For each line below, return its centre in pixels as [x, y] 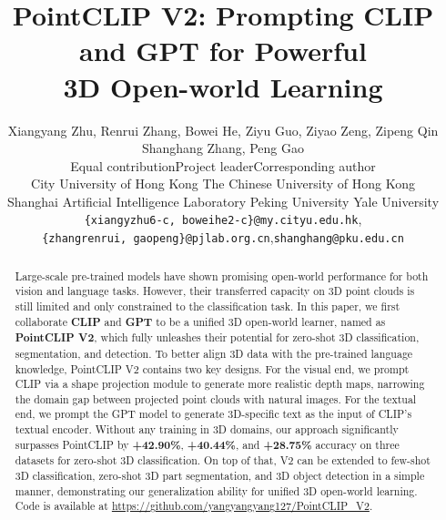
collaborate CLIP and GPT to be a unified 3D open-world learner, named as [200, 321]
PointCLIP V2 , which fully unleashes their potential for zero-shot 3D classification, [217, 338]
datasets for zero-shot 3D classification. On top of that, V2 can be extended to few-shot [223, 460]
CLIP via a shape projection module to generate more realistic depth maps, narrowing [220, 384]
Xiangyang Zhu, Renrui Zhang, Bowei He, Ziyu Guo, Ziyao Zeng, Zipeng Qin [223, 130]
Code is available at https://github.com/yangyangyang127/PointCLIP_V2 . [194, 506]
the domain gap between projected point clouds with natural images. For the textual [216, 398]
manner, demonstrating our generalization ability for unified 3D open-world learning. [216, 490]
